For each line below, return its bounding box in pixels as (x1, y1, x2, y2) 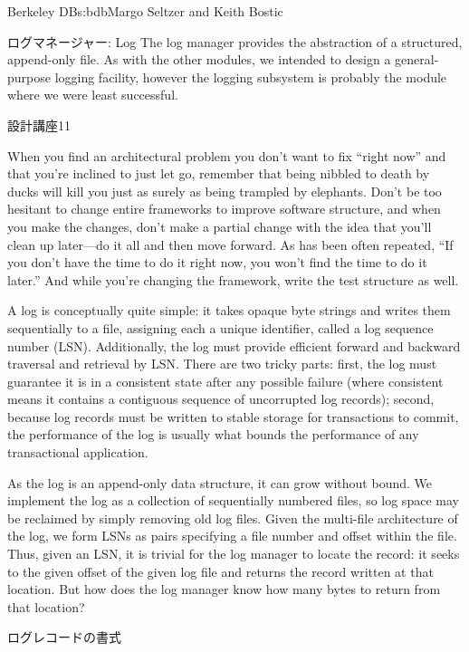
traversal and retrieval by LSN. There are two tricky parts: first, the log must (7, 354, 437, 373)
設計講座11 (7, 115, 71, 134)
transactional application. (7, 443, 148, 462)
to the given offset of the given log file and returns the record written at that (7, 561, 434, 580)
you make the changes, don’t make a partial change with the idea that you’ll (7, 216, 432, 235)
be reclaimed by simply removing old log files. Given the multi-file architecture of (7, 508, 458, 527)
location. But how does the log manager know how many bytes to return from (7, 580, 441, 599)
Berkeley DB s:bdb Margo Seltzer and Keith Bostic (7, 2, 283, 20)
